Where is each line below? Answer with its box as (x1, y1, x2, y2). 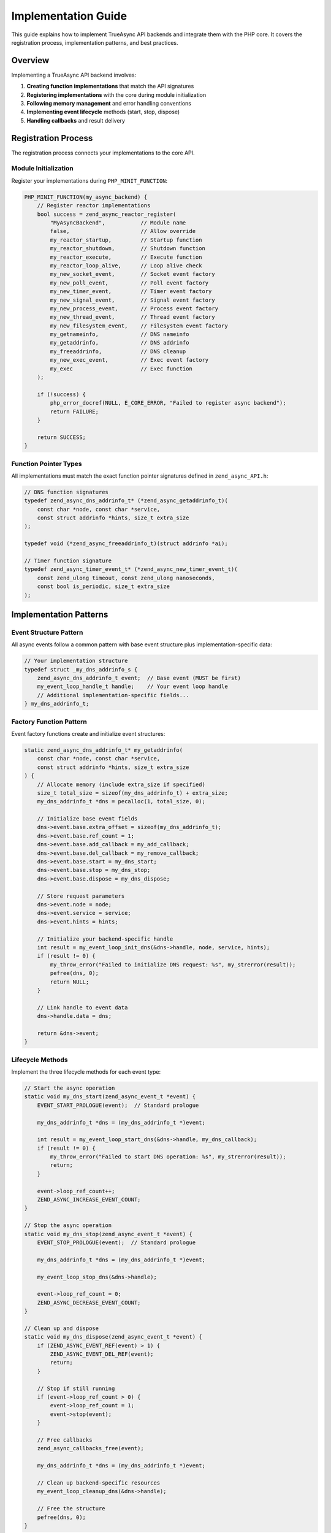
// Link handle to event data (37, 1004, 128, 1011)
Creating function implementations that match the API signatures (26, 83, 194, 90)
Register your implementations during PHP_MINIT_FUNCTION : (11, 177, 168, 184)
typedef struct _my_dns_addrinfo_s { (24, 666, 138, 673)
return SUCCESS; (37, 434, 86, 441)
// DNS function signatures (24, 488, 108, 495)
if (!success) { (37, 391, 86, 398)
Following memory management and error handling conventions (26, 100, 191, 107)
